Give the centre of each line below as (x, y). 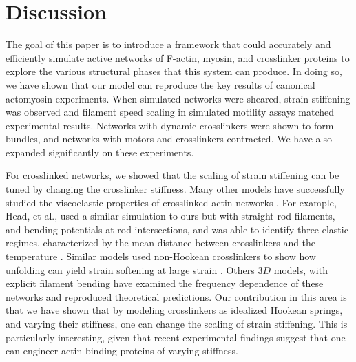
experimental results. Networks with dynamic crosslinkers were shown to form (170, 125)
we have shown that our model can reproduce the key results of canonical (160, 84)
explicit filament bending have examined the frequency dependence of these (165, 283)
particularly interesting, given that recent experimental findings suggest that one (176, 337)
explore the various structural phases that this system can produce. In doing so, (174, 71)
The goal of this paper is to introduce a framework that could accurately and (168, 44)
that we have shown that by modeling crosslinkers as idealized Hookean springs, (174, 310)
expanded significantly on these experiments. (100, 152)
